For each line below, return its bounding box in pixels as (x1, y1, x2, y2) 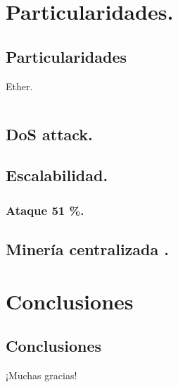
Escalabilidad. (6, 164, 108, 186)
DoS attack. (6, 123, 93, 145)
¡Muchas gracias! (6, 367, 77, 382)
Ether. (6, 78, 33, 93)
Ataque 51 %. (6, 201, 84, 219)
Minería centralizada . (6, 238, 169, 259)
